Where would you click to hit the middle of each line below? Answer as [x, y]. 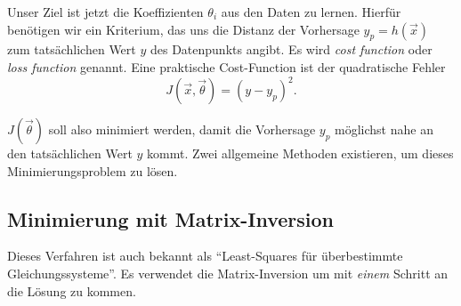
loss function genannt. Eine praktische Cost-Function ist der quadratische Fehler [226, 66]
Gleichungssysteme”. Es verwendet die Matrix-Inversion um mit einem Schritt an [228, 274]
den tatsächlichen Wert [70, 153]
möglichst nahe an [384, 129]
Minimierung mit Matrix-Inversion [171, 218]
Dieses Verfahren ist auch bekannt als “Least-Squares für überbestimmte [205, 256]
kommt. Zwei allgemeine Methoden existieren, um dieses [300, 153]
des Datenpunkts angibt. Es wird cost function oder [291, 49]
